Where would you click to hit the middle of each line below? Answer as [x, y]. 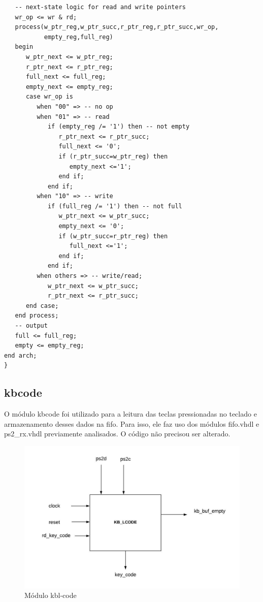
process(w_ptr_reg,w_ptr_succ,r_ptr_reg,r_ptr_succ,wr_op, [117, 27]
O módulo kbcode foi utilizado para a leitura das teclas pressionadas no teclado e [130, 414]
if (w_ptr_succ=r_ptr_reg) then [113, 236]
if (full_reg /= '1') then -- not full [115, 206]
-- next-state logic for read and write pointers [100, 7]
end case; [42, 306]
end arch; [21, 355]
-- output [31, 326]
